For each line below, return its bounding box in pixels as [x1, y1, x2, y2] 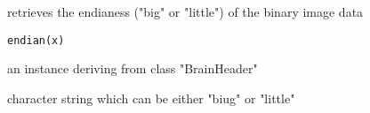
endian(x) [7, 34, 65, 47]
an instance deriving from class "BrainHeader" [7, 59, 258, 78]
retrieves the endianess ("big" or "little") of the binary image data [7, 3, 364, 20]
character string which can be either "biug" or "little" [7, 88, 295, 107]
